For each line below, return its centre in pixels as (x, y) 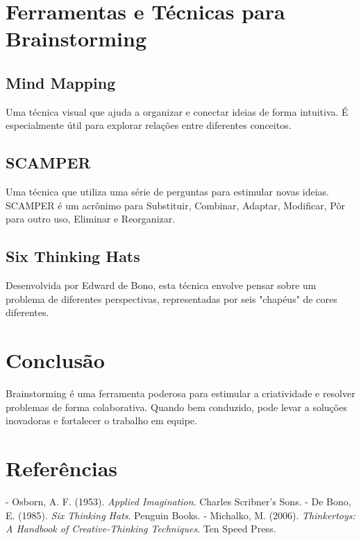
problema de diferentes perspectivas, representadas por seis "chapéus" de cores (171, 298)
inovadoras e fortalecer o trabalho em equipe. (101, 420)
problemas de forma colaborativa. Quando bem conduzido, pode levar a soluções (176, 407)
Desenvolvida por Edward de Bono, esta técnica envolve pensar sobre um (161, 285)
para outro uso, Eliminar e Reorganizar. (91, 219)
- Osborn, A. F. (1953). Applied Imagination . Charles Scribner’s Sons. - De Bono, (178, 501)
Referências (62, 468)
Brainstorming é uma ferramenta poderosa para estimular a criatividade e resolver (180, 393)
